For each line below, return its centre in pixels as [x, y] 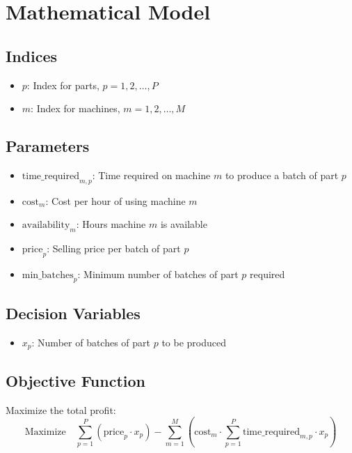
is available [184, 224]
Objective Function [76, 380]
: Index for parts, [63, 85]
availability [46, 225]
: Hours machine [111, 224]
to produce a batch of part [282, 175]
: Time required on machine [151, 175]
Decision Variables [73, 313]
